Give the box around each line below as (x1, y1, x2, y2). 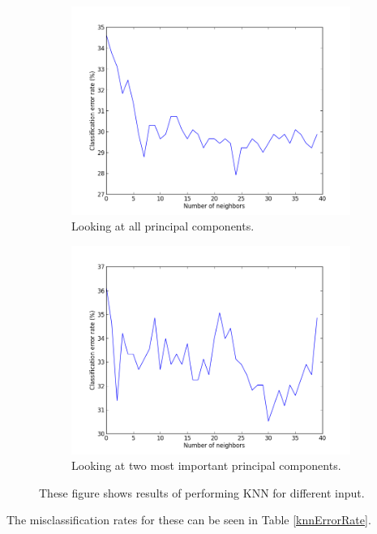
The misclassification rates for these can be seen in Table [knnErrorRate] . (6, 511, 371, 528)
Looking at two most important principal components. (71, 457, 341, 474)
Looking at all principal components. (71, 217, 255, 235)
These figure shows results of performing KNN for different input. (39, 484, 365, 501)
